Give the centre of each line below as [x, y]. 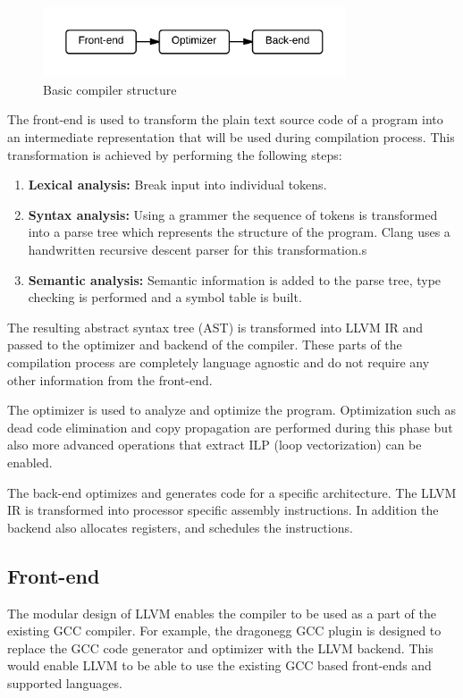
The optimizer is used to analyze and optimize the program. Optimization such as [232, 410]
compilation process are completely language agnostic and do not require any [219, 362]
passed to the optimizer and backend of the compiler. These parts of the [205, 345]
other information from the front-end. [110, 379]
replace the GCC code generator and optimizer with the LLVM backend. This [220, 648]
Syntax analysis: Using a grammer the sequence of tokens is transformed [233, 214]
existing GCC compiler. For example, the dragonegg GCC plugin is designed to [224, 631]
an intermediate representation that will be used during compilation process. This [231, 137]
